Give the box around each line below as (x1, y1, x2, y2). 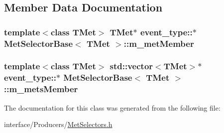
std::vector (110, 60, 153, 72)
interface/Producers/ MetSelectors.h (4, 119, 112, 130)
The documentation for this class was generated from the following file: (4, 102, 221, 113)
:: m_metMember (123, 37, 194, 49)
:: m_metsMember (4, 83, 78, 95)
